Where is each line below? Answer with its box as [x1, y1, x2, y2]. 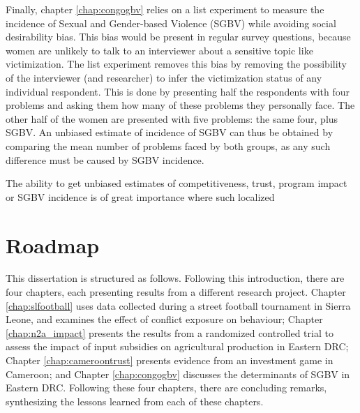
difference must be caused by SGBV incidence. [6, 152, 204, 167]
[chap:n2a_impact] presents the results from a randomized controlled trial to [6, 325, 333, 340]
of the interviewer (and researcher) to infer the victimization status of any [6, 70, 322, 84]
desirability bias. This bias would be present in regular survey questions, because [6, 29, 351, 44]
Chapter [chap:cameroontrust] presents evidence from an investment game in [6, 353, 333, 367]
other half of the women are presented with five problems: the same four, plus [6, 111, 338, 126]
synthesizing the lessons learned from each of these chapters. [6, 393, 264, 408]
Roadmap [6, 230, 100, 259]
